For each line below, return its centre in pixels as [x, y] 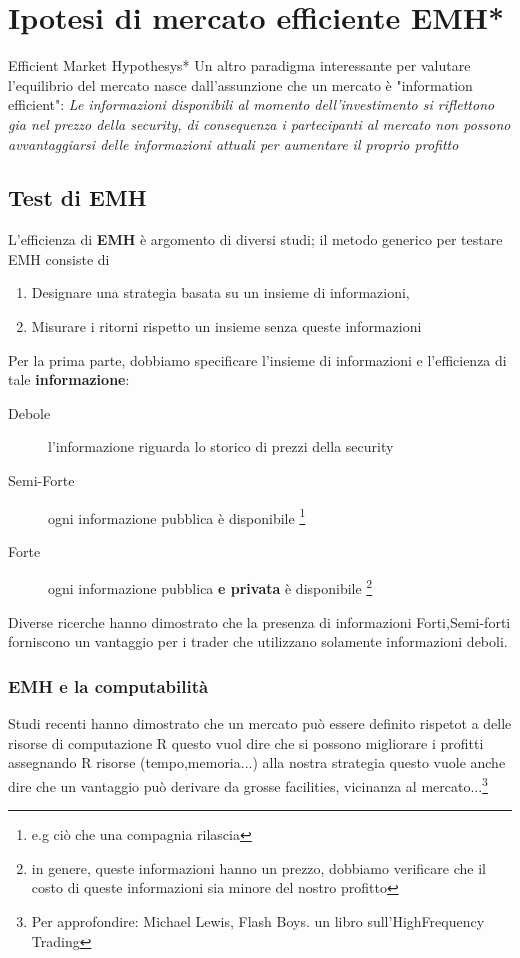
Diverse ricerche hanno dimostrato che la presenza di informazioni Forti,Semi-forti [259, 621]
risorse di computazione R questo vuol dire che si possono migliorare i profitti [246, 742]
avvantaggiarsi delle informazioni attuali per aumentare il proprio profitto [233, 143]
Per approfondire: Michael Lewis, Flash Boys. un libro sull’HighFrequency [258, 920]
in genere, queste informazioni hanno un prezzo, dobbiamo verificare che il [258, 867]
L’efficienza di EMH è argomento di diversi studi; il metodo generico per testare [255, 239]
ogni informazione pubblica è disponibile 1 [177, 516]
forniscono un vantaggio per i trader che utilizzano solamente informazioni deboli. [258, 641]
